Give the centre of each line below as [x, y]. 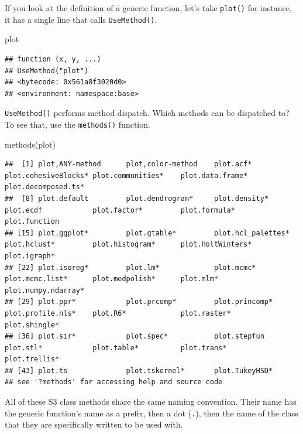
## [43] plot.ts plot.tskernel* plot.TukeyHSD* [139, 370]
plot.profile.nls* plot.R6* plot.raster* [118, 313]
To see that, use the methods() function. [78, 124]
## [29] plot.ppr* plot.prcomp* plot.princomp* [139, 302]
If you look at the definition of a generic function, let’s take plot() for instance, [148, 8]
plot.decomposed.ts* [45, 187]
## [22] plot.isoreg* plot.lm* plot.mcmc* [130, 267]
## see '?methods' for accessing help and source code [114, 382]
